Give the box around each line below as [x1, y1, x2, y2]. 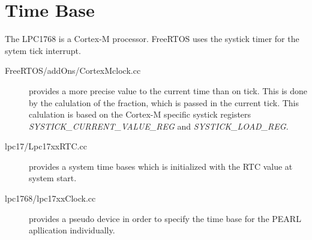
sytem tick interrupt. [5, 44, 81, 56]
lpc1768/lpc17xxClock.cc [5, 192, 96, 205]
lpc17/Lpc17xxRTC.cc [5, 140, 87, 152]
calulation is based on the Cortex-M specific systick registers [29, 108, 251, 121]
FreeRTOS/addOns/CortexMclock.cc [5, 64, 141, 77]
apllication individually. [29, 224, 115, 236]
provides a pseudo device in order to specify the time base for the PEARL [29, 212, 301, 224]
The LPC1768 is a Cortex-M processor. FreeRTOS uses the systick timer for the [5, 32, 299, 45]
